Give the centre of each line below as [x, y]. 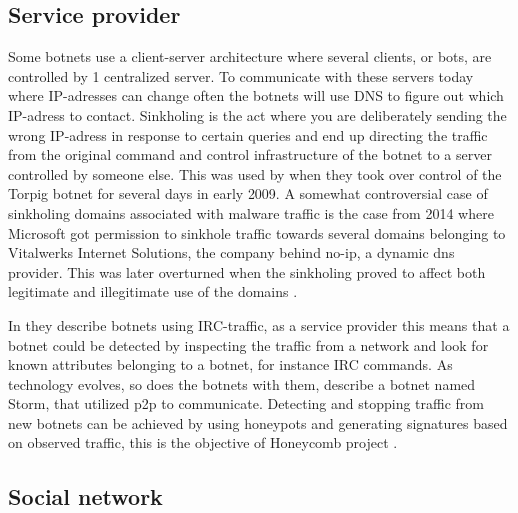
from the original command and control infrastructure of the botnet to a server [250, 154]
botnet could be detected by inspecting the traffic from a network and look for [248, 344]
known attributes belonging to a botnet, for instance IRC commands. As [230, 364]
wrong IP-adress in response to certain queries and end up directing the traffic [248, 134]
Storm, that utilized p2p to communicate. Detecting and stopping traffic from [246, 403]
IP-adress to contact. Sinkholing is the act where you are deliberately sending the [257, 114]
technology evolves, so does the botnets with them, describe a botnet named [242, 383]
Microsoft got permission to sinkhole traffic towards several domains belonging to [257, 232]
